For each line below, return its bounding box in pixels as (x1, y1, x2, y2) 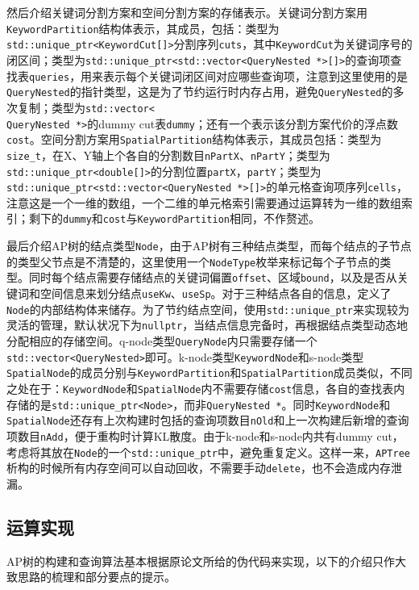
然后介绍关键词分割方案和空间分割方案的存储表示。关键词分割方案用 (6, 4, 367, 20)
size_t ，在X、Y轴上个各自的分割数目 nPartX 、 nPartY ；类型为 (6, 146, 330, 163)
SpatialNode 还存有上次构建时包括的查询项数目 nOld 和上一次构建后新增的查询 (6, 412, 409, 429)
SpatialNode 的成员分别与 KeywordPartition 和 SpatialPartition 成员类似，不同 (6, 364, 413, 381)
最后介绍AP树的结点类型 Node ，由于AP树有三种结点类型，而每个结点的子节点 (6, 237, 412, 254)
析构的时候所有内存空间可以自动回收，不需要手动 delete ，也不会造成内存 (6, 459, 391, 476)
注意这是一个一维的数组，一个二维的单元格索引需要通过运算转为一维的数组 (6, 194, 401, 211)
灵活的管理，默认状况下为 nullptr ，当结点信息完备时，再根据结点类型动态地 (6, 316, 409, 333)
